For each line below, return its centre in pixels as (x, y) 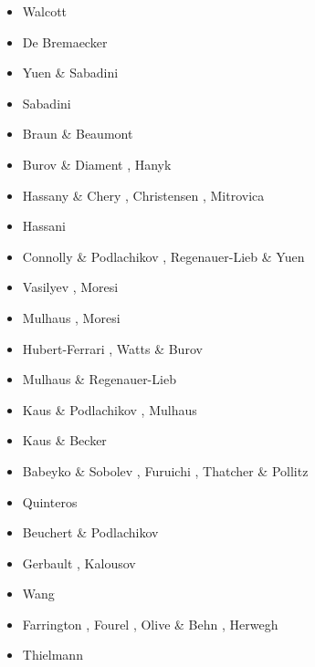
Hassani (44, 226)
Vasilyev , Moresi (70, 287)
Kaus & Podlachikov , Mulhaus (110, 409)
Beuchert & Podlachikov (90, 532)
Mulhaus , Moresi (71, 317)
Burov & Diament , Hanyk (97, 164)
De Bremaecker (65, 42)
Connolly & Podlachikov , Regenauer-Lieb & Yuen (163, 256)
